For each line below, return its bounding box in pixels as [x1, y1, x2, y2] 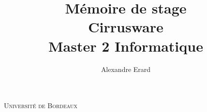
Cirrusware [88, 17, 163, 37]
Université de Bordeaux [4, 100, 77, 111]
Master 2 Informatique [48, 36, 203, 56]
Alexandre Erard [101, 64, 151, 74]
